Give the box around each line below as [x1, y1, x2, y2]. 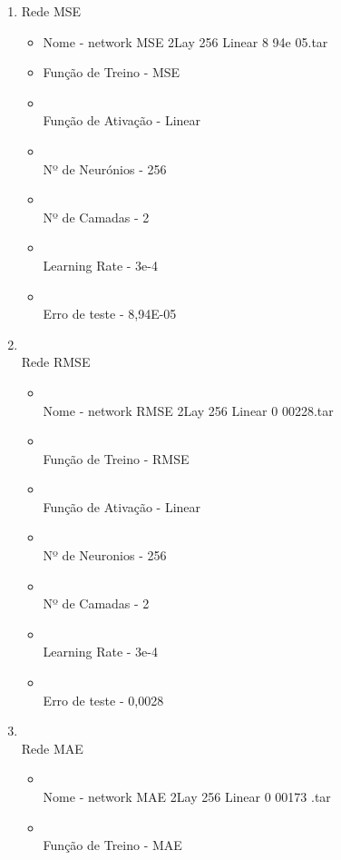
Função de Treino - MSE [43, 63, 180, 82]
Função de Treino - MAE [43, 835, 182, 855]
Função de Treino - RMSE [43, 449, 190, 468]
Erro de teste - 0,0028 [43, 690, 164, 709]
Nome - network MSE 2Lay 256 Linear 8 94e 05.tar [43, 32, 328, 51]
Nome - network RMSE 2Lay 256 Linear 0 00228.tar [43, 400, 334, 420]
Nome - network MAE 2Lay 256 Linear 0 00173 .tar [43, 787, 331, 806]
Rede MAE [21, 738, 83, 757]
